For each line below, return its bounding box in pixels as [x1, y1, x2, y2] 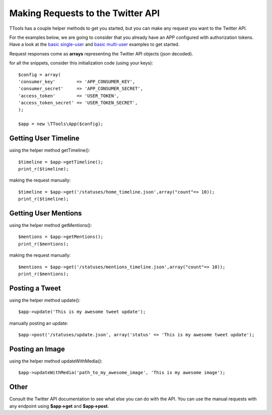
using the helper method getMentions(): [9, 222, 92, 228]
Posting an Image [9, 344, 65, 353]
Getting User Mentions [9, 209, 82, 217]
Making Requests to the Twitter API [9, 8, 160, 19]
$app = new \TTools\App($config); [18, 121, 103, 127]
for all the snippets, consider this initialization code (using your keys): [9, 60, 154, 66]
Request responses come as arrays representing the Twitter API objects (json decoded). [9, 50, 193, 56]
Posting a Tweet [9, 284, 61, 292]
